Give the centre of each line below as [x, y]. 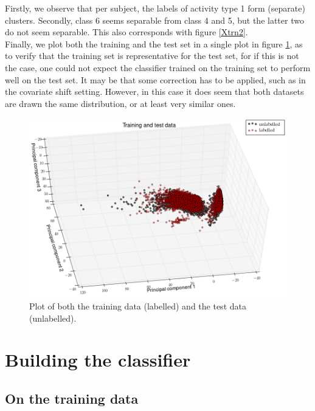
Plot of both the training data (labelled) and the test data [138, 306]
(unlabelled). [53, 318]
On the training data [72, 399]
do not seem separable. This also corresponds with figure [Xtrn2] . [126, 32]
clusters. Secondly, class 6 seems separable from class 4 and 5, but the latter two [154, 20]
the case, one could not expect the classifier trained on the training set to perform [158, 67]
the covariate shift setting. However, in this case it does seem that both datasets [154, 92]
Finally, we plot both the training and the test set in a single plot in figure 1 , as [154, 43]
